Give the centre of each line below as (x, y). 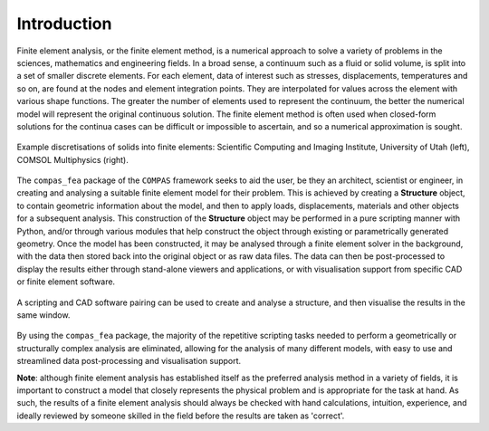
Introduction (64, 24)
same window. (43, 315)
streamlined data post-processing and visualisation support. (129, 361)
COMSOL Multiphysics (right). (72, 159)
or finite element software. (66, 282)
